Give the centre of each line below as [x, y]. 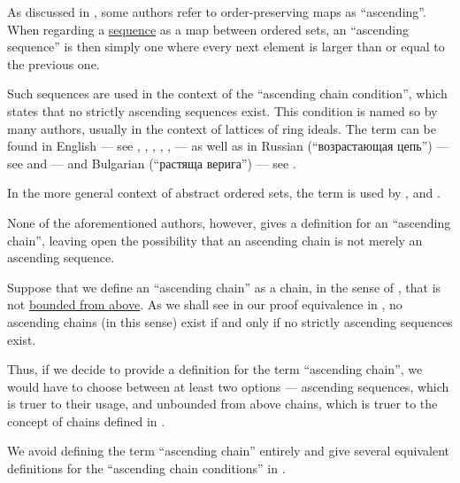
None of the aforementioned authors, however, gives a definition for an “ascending [229, 222]
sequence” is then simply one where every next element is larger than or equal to [226, 47]
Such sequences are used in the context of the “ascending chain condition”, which [227, 93]
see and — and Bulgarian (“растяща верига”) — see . [152, 163]
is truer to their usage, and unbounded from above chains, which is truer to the [222, 404]
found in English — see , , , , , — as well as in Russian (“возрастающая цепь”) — [228, 146]
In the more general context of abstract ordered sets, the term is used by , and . [224, 193]
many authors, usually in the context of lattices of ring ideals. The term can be [222, 128]
